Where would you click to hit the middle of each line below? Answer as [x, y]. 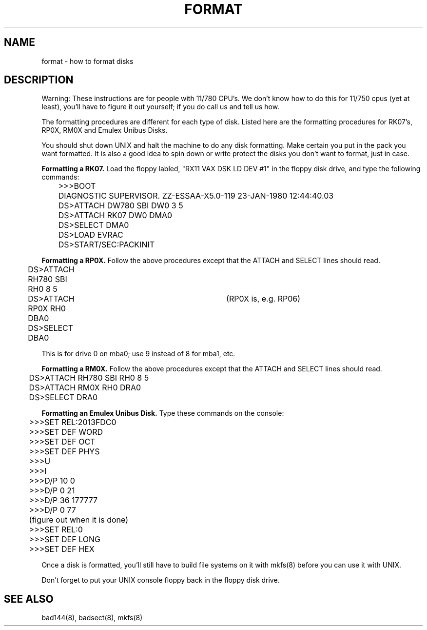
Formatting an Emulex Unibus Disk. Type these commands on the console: [163, 413]
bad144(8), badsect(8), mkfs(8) [92, 618]
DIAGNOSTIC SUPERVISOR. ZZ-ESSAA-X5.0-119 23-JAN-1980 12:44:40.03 [196, 196]
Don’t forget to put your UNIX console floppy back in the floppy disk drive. [161, 580]
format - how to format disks [87, 61]
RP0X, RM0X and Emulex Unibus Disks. [105, 130]
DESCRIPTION [39, 80]
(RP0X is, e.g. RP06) [263, 299]
